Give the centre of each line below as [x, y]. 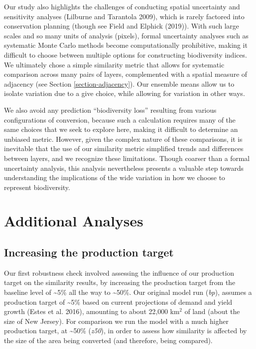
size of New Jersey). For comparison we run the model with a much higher [116, 321]
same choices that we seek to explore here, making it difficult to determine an [121, 129]
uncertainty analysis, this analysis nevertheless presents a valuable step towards [124, 168]
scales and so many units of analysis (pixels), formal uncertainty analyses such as [126, 35]
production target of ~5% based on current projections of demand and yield [118, 301]
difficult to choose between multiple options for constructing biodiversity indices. [126, 54]
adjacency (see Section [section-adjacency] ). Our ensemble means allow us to [119, 83]
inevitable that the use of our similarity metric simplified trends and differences [124, 148]
